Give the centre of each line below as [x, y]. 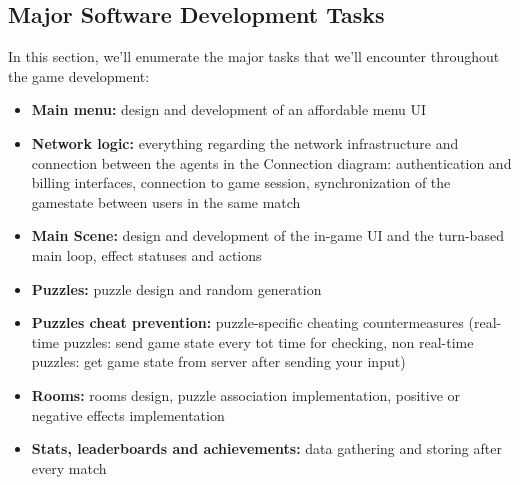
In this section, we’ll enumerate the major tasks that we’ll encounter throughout [254, 56]
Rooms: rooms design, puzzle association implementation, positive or [246, 394]
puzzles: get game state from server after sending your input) [218, 361]
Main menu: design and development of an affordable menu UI [229, 109]
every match [69, 467]
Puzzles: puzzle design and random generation [176, 288]
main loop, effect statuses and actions [146, 254]
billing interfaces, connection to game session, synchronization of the [241, 182]
